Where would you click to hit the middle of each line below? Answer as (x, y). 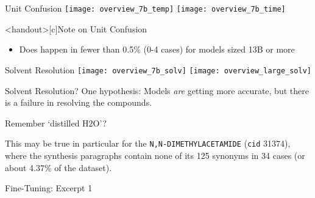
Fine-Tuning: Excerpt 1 (49, 188)
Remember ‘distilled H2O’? (56, 123)
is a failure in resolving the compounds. (79, 102)
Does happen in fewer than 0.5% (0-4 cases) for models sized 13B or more (157, 49)
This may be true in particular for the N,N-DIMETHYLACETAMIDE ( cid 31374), (148, 143)
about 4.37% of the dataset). (58, 167)
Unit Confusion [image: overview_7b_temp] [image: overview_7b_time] (145, 8)
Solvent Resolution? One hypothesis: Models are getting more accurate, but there (157, 90)
